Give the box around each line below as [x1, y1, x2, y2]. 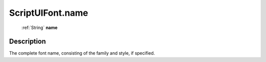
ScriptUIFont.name [9, 7, 88, 18]
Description [9, 37, 46, 46]
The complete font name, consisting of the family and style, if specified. [9, 50, 155, 56]
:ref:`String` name [21, 25, 58, 31]
